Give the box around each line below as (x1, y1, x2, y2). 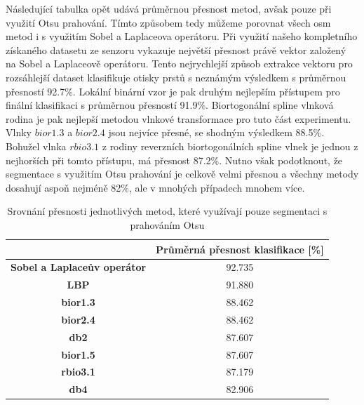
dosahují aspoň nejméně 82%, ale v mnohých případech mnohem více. (6, 180, 305, 194)
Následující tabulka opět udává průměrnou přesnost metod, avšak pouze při (6, 1, 332, 15)
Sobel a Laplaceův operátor (11, 260, 147, 274)
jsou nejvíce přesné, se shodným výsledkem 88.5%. (108, 125, 325, 140)
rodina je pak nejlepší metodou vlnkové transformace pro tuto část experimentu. (6, 111, 351, 126)
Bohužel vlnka (6, 138, 67, 153)
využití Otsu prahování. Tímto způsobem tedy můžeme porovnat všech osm (6, 15, 331, 29)
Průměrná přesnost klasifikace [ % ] (156, 241, 324, 256)
